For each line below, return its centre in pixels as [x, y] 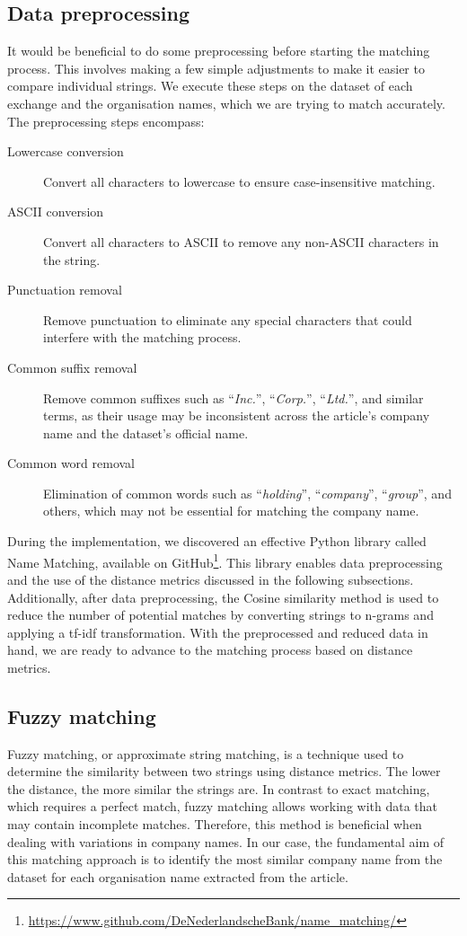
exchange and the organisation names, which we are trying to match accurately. [226, 103]
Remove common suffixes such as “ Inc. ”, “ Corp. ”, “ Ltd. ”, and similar [233, 397]
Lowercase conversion [66, 151]
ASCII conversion [56, 212]
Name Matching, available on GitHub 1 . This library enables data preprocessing [225, 561]
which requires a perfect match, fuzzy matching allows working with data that [223, 806]
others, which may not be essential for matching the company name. [231, 511]
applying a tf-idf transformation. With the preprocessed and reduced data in [218, 632]
